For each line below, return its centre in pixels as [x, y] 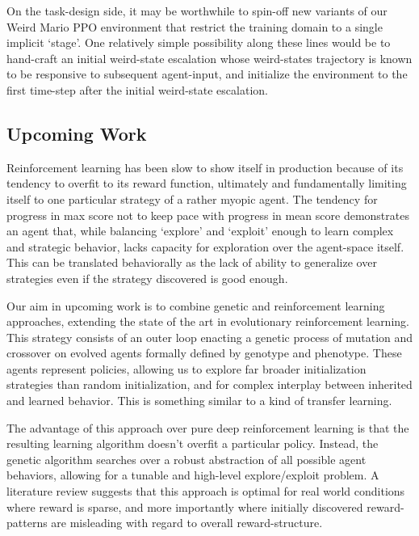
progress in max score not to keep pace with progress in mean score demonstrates [208, 215]
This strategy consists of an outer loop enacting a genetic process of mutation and [210, 337]
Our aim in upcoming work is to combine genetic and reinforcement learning [196, 305]
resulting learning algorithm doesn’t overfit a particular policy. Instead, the [193, 443]
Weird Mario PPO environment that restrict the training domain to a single [195, 26]
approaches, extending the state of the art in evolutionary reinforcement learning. [208, 321]
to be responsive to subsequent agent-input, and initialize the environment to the [207, 74]
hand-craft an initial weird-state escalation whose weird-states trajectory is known [209, 58]
